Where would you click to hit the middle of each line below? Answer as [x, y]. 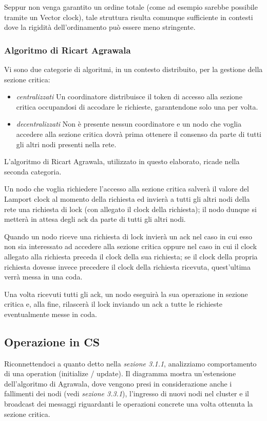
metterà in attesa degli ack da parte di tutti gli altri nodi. [95, 219]
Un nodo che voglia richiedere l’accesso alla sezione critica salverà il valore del [127, 189]
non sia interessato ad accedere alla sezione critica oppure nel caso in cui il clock [131, 246]
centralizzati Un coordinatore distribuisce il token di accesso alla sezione [129, 97]
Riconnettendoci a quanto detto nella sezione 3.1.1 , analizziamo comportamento [130, 363]
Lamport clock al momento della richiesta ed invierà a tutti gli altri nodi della [127, 198]
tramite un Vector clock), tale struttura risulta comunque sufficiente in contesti [129, 17]
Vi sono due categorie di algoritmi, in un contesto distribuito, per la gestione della [133, 69]
